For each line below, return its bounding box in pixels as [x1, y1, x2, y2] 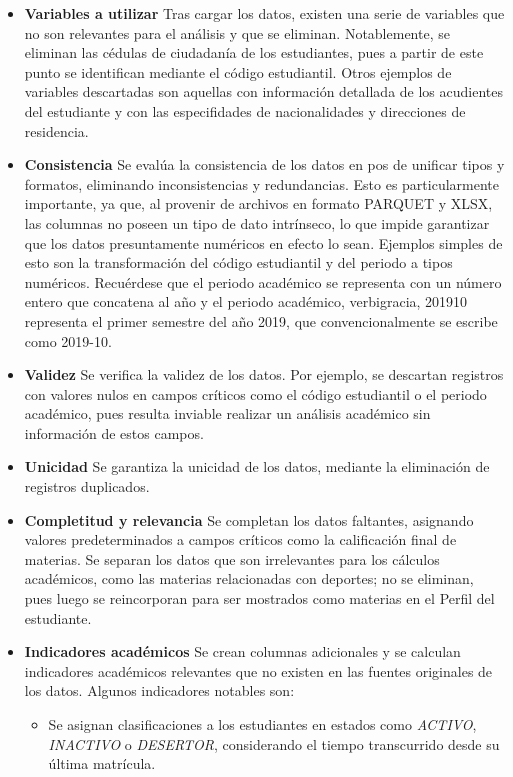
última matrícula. [48, 753, 156, 774]
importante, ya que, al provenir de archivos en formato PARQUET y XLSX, [24, 193, 493, 214]
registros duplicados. [24, 476, 150, 497]
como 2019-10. [24, 330, 112, 351]
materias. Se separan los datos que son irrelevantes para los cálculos [24, 548, 440, 569]
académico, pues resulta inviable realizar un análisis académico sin [24, 403, 431, 424]
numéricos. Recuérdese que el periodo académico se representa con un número [24, 271, 502, 292]
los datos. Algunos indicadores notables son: [24, 680, 295, 701]
